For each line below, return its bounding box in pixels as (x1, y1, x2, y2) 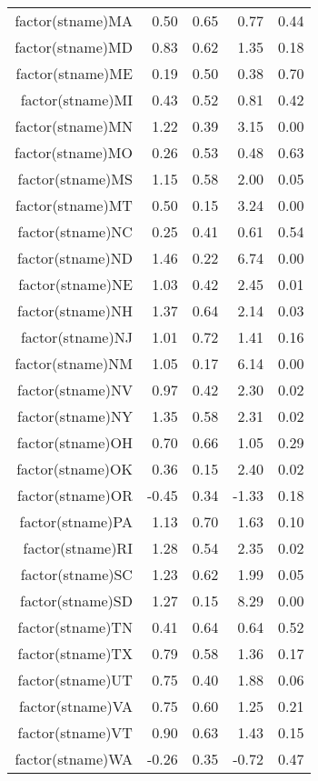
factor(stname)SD (20, 590, 133, 611)
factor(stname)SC (20, 564, 133, 585)
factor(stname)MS (17, 168, 133, 189)
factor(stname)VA (18, 696, 133, 716)
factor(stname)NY (17, 406, 133, 426)
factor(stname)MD (15, 36, 133, 57)
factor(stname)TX (17, 643, 133, 664)
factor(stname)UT (17, 669, 133, 690)
